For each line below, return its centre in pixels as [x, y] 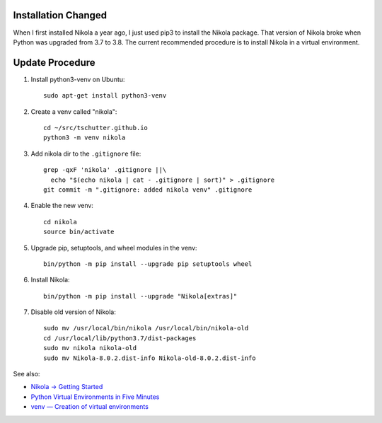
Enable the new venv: [62, 206]
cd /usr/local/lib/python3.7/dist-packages [120, 338]
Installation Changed [60, 15]
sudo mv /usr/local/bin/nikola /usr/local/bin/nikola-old [146, 328]
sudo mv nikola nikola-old [90, 348]
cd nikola [60, 222]
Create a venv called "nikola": [74, 111]
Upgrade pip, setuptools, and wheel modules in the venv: [114, 248]
